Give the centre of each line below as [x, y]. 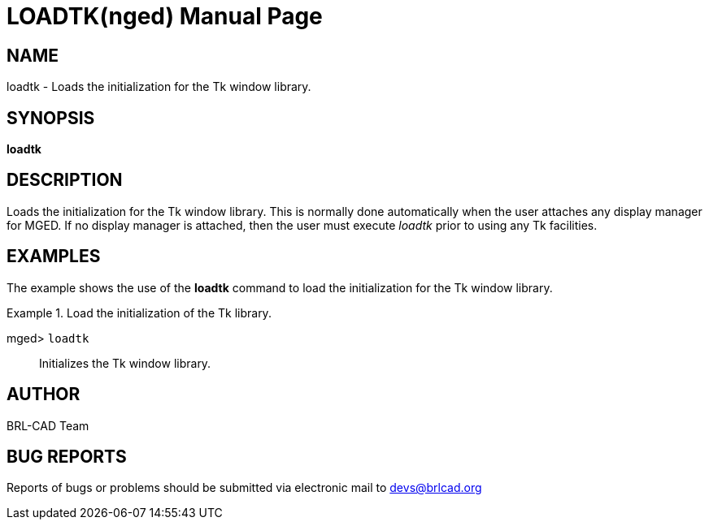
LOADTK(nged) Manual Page [165, 16]
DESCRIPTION [65, 180]
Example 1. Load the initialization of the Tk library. [139, 313]
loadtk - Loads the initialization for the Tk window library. [159, 87]
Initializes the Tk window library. [125, 363]
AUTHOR [43, 394]
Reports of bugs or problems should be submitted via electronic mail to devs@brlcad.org [244, 488]
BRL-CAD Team [48, 425]
